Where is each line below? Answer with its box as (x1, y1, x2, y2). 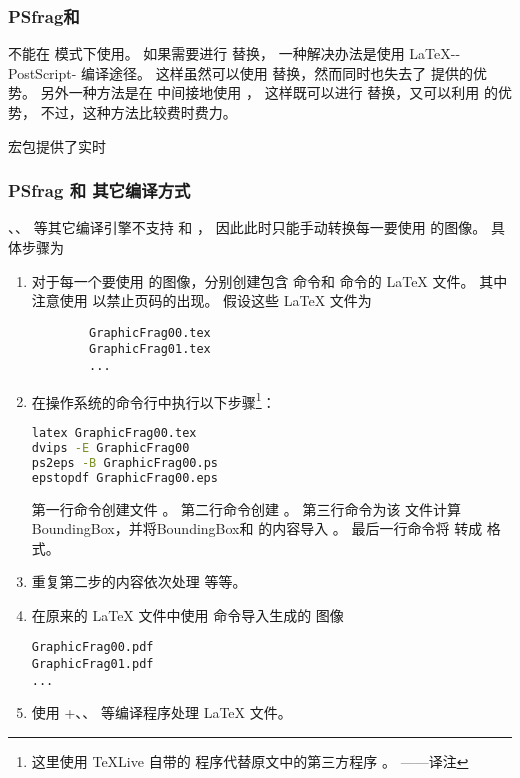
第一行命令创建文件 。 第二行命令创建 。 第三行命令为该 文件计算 (31, 498, 462, 519)
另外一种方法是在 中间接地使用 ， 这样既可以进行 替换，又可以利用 (40, 82, 480, 103)
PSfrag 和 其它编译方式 (8, 178, 191, 203)
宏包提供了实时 (8, 135, 106, 156)
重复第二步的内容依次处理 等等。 (31, 571, 247, 592)
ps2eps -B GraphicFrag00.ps (31, 455, 218, 470)
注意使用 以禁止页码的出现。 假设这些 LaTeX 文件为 (31, 290, 372, 311)
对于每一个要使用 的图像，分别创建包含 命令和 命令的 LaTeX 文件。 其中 (31, 270, 508, 291)
